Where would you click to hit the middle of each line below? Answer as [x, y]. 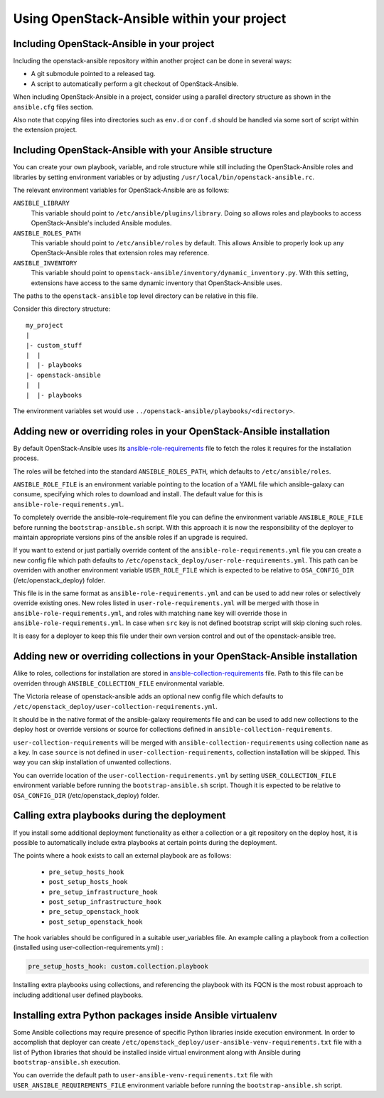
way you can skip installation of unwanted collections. [92, 762]
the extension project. [45, 130]
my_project [45, 325]
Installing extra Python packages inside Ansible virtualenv [145, 1015]
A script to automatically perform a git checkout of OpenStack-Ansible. [135, 84]
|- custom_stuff [54, 345]
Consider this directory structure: [62, 309]
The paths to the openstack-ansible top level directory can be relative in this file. [136, 296]
